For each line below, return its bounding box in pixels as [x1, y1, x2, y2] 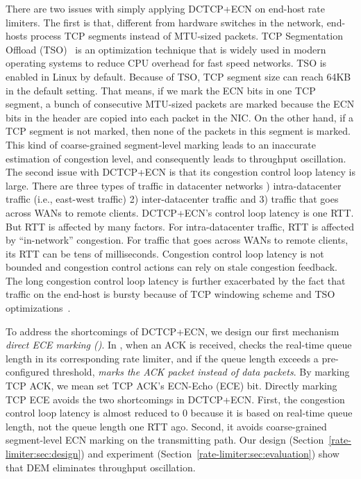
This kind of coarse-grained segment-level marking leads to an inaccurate [6, 137, 316, 151]
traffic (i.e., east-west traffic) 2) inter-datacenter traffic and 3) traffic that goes [6, 192, 339, 206]
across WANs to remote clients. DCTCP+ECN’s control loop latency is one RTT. [6, 205, 354, 219]
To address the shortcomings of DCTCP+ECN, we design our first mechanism [6, 323, 339, 338]
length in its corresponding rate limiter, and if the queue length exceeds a [6, 351, 319, 365]
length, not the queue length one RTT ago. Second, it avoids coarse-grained [6, 419, 327, 433]
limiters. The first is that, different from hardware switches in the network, [6, 15, 324, 29]
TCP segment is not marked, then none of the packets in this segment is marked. [6, 124, 351, 138]
